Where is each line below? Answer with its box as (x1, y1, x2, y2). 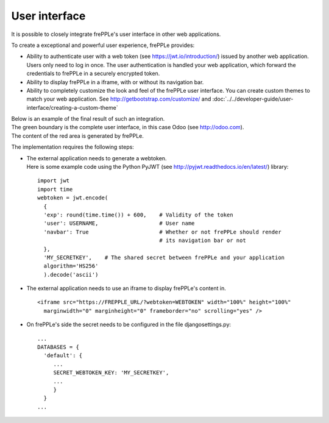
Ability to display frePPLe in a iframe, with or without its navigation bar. (26, 78, 204, 85)
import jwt (37, 177, 70, 184)
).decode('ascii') (43, 271, 99, 278)
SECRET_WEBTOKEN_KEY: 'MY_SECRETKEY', (53, 369, 169, 376)
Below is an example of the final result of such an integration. (11, 115, 165, 123)
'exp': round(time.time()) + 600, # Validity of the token (43, 211, 234, 218)
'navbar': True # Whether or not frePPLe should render (43, 229, 281, 235)
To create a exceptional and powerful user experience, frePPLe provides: (11, 41, 195, 49)
